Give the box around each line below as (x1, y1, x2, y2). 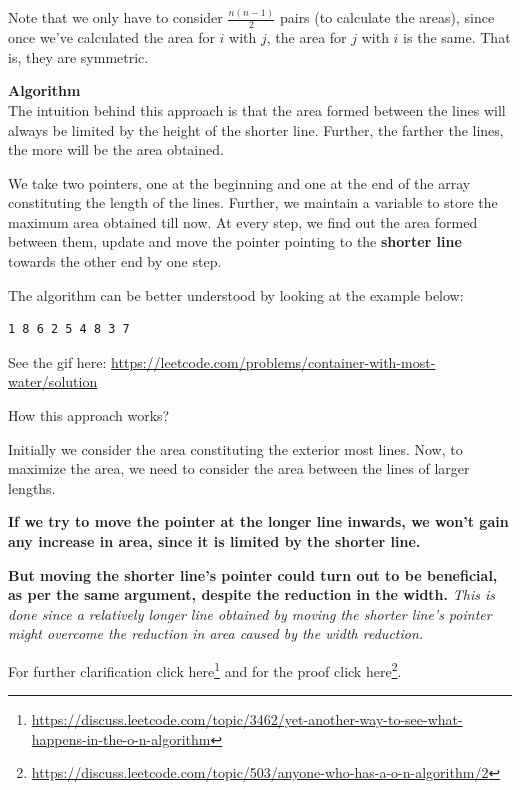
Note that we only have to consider (8, 7, 223, 28)
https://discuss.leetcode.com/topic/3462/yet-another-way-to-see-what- (31, 709, 463, 730)
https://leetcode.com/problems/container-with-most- (111, 351, 436, 372)
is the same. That (403, 27, 511, 48)
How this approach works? (8, 405, 170, 426)
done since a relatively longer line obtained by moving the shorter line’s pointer (8, 603, 492, 624)
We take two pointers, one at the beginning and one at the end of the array (8, 172, 471, 193)
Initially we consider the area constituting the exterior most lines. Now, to (8, 438, 463, 459)
